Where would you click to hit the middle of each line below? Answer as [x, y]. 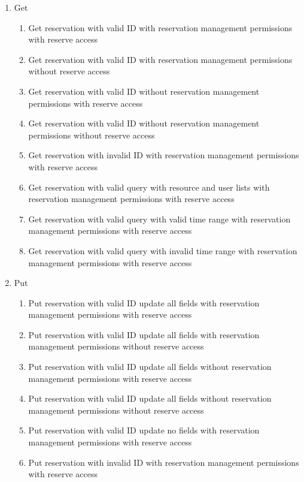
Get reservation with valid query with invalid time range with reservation [163, 250]
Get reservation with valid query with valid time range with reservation [159, 219]
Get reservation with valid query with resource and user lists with [149, 187]
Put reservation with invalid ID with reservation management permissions [164, 462]
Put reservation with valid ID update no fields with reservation [144, 430]
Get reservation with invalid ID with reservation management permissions [164, 155]
